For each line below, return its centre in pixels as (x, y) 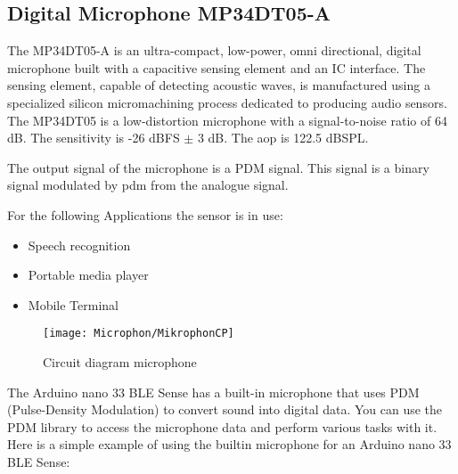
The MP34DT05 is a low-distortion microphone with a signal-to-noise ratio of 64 (227, 120)
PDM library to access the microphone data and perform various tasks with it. (222, 426)
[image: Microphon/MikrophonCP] (139, 334)
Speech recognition (79, 245)
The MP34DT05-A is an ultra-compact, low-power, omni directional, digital (214, 50)
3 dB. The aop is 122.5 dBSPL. (283, 138)
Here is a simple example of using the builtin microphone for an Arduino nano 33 (229, 444)
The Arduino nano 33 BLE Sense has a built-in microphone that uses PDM (213, 392)
